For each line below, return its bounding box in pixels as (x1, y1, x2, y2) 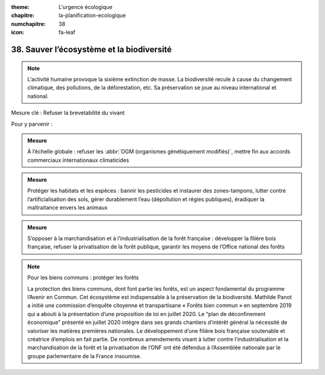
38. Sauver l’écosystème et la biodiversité (11, 44, 172, 54)
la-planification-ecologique (58, 12, 126, 19)
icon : (11, 29, 25, 36)
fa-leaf (58, 29, 75, 36)
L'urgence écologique (58, 4, 113, 10)
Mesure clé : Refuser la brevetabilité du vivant (11, 109, 125, 117)
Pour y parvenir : (11, 120, 53, 128)
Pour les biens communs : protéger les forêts (27, 274, 139, 281)
